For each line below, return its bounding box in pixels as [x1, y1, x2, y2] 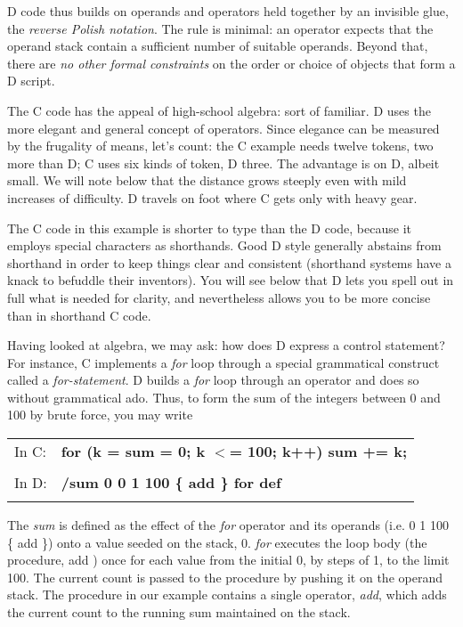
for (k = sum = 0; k [61, 441, 206, 462]
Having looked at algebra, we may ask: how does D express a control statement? [7, 336, 445, 354]
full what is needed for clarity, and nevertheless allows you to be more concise [7, 288, 431, 306]
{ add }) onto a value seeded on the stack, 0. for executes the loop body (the [7, 533, 427, 551]
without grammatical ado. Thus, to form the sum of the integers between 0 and [7, 387, 441, 406]
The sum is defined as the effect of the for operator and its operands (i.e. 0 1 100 [7, 516, 449, 534]
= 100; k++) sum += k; [229, 441, 407, 462]
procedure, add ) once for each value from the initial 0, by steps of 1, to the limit [7, 550, 450, 569]
